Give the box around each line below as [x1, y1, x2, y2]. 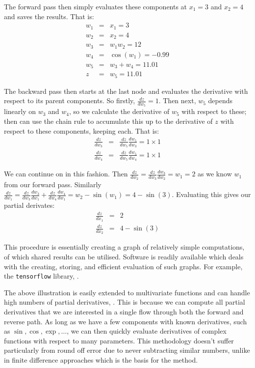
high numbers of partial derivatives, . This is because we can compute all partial [4, 297, 245, 307]
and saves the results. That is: [4, 11, 94, 21]
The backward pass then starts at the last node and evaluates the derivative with [4, 85, 248, 96]
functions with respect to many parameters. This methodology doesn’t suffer [4, 335, 234, 345]
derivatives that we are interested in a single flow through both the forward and [4, 307, 244, 317]
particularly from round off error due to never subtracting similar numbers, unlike [4, 345, 250, 355]
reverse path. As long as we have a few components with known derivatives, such [4, 316, 247, 326]
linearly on [4, 106, 36, 116]
